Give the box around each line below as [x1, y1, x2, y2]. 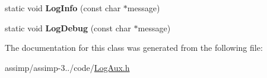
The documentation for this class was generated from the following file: [5, 41, 263, 54]
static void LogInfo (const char [5, 2, 121, 14]
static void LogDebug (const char [5, 21, 131, 34]
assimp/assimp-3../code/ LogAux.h [5, 61, 130, 73]
